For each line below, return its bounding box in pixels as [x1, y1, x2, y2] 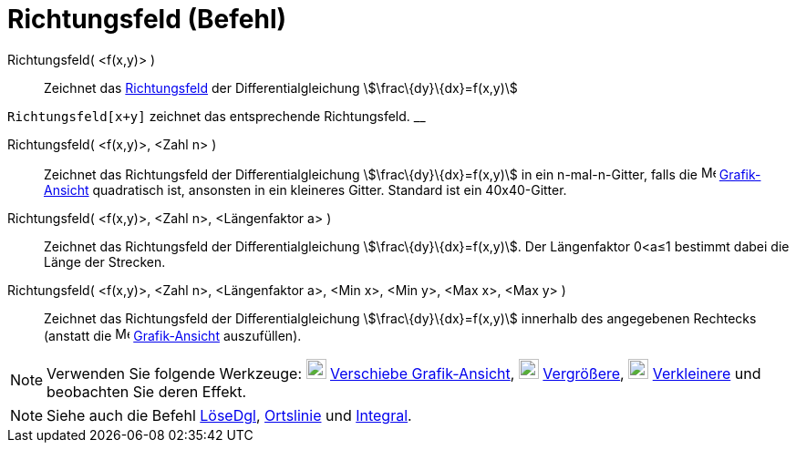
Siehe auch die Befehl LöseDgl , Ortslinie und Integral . [47, 405, 412, 424]
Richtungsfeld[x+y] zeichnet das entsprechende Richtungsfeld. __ [7, 107, 426, 124]
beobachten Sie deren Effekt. [47, 382, 247, 401]
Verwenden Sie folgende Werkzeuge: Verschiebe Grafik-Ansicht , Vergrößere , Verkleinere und [47, 363, 761, 383]
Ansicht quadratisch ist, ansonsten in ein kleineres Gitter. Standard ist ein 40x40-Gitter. [44, 181, 567, 198]
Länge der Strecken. [44, 253, 166, 270]
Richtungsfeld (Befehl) [7, 4, 287, 35]
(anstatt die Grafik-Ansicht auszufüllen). [44, 327, 302, 343]
